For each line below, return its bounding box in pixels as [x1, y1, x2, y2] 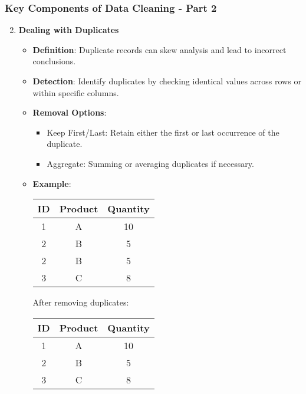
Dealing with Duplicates [18, 24, 119, 36]
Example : [32, 177, 71, 189]
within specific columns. [32, 86, 119, 98]
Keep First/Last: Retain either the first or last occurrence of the [47, 126, 279, 138]
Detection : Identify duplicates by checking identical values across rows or [32, 75, 301, 87]
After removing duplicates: [32, 296, 129, 308]
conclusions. [32, 55, 76, 67]
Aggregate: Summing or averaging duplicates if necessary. [47, 157, 254, 169]
